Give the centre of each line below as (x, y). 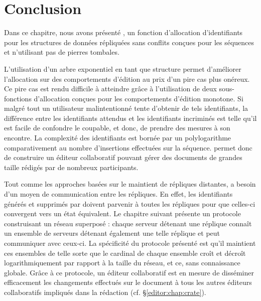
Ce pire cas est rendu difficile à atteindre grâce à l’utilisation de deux (110, 89)
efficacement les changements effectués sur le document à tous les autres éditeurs (128, 282)
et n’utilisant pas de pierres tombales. (62, 52)
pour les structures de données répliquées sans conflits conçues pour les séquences (129, 42)
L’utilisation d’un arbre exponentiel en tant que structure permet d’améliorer (123, 68)
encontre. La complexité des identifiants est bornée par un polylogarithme (118, 138)
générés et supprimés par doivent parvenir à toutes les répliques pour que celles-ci (130, 203)
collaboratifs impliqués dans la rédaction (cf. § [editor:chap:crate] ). (105, 292)
